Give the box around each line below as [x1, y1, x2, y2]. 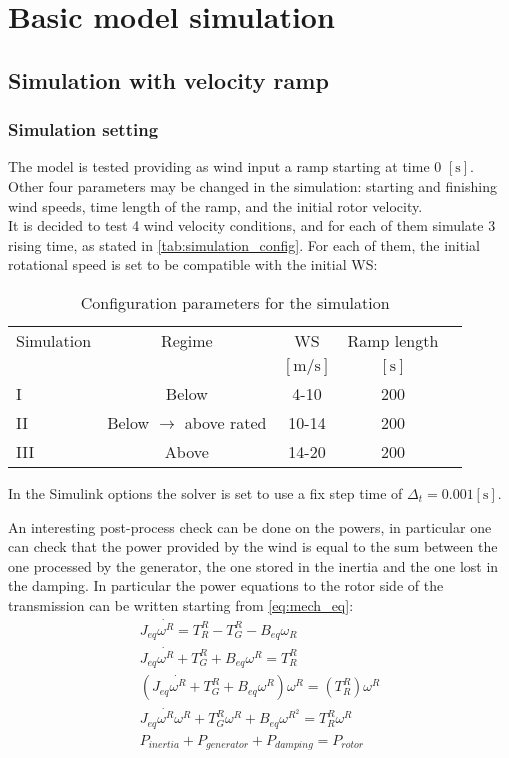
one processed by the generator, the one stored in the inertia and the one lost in [8, 555, 499, 576]
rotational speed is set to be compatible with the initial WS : [8, 254, 378, 275]
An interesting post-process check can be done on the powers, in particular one [8, 516, 492, 537]
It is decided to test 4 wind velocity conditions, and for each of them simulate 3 [8, 215, 496, 236]
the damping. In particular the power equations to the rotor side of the [8, 575, 444, 596]
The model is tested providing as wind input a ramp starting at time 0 [8, 156, 442, 177]
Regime [160, 328, 213, 352]
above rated [184, 410, 267, 434]
